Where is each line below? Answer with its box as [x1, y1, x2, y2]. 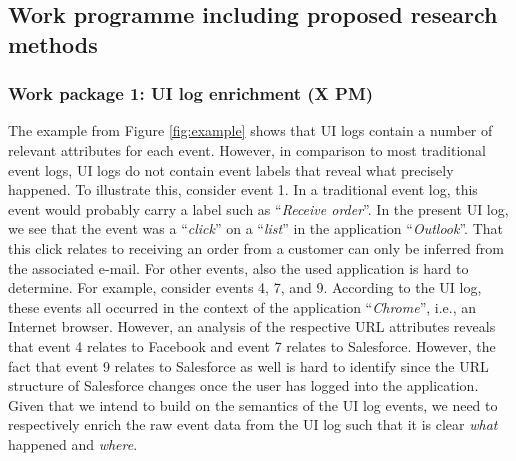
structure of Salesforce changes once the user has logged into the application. [8, 375, 479, 396]
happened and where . [8, 433, 138, 454]
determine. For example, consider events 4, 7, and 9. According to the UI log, [8, 277, 482, 298]
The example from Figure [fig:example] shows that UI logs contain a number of [8, 120, 493, 141]
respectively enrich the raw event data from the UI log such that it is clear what [8, 414, 498, 435]
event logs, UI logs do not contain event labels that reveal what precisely [8, 159, 454, 180]
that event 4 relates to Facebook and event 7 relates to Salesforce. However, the [8, 335, 496, 356]
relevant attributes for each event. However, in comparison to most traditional [8, 139, 487, 160]
